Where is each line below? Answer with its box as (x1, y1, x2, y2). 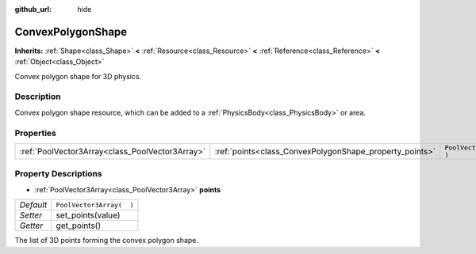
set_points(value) (56, 210, 121, 221)
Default (19, 199, 48, 210)
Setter (19, 210, 43, 221)
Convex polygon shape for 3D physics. (14, 71, 142, 81)
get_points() (56, 220, 102, 231)
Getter (19, 220, 44, 231)
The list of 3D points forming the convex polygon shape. (14, 236, 198, 245)
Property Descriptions (14, 169, 102, 180)
